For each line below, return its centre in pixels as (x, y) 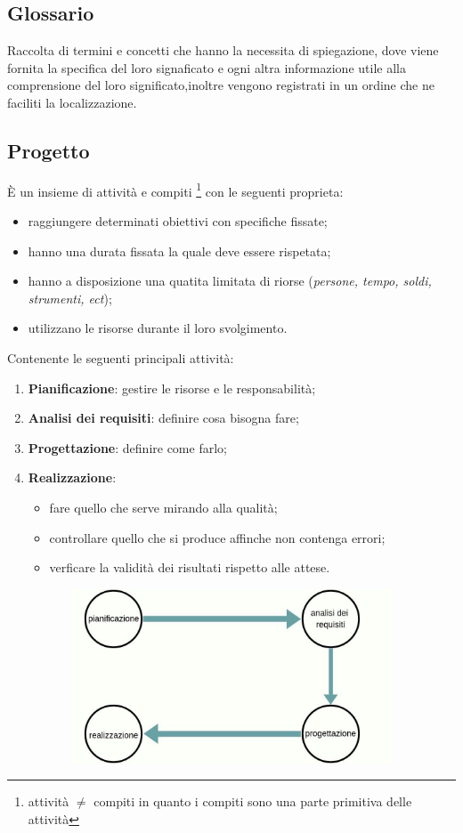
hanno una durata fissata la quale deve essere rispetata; (179, 251)
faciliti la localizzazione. (72, 102)
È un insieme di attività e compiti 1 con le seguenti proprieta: (175, 190)
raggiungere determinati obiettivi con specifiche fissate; (178, 221)
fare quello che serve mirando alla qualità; (163, 507)
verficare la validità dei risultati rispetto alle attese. (190, 567)
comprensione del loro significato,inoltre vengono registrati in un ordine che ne (221, 85)
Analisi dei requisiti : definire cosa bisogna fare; (163, 418)
